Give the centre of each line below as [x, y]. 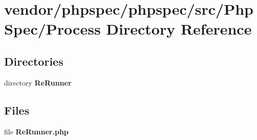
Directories [34, 61]
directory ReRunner [38, 82]
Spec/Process [52, 29]
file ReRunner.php [36, 131]
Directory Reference [179, 29]
